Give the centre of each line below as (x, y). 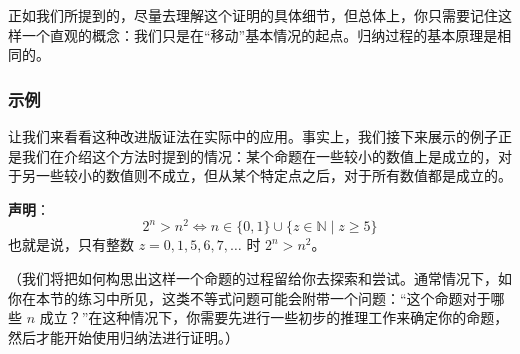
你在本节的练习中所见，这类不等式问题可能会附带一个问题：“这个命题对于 (249, 297)
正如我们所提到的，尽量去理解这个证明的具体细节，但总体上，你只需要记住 (253, 15)
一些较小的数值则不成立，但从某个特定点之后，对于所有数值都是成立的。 (273, 175)
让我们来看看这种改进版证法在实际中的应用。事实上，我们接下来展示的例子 (253, 136)
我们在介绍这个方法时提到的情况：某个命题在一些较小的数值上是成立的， (259, 155)
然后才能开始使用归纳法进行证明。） (123, 336)
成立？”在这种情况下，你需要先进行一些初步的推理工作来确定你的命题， (274, 317)
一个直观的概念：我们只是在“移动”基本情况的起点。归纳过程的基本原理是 (259, 34)
